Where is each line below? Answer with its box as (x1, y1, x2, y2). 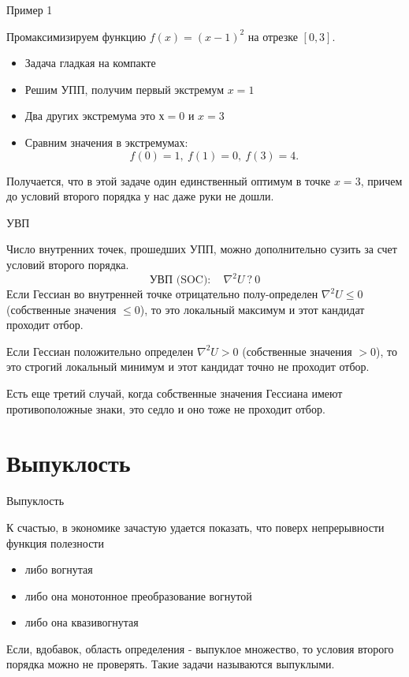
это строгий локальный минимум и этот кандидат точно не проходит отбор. (6, 358, 370, 375)
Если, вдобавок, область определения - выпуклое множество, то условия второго (6, 640, 394, 656)
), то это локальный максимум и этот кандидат (139, 301, 365, 317)
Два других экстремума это (24, 107, 155, 124)
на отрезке (247, 28, 298, 44)
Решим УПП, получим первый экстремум (24, 80, 225, 97)
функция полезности (6, 534, 104, 551)
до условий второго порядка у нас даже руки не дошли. (6, 188, 274, 204)
